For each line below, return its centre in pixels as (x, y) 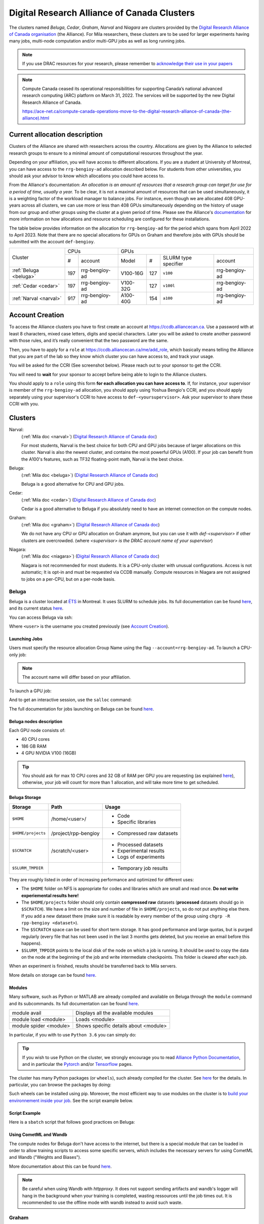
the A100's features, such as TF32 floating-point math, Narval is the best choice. (102, 459)
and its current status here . (36, 608)
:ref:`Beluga (25, 270)
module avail (27, 1013)
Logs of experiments (141, 857)
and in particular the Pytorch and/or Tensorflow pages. (77, 1064)
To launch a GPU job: (30, 691)
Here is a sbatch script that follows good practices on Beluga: (72, 1122)
